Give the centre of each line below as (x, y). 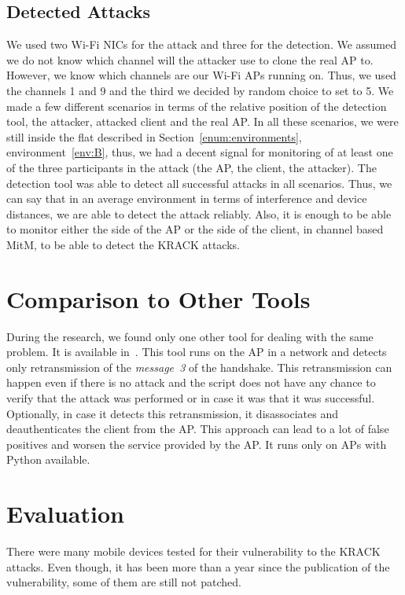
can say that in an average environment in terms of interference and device (187, 198)
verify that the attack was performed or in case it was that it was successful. (191, 398)
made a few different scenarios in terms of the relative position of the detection (197, 106)
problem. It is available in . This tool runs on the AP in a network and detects (197, 352)
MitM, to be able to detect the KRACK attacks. (123, 244)
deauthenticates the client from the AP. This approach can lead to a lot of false (198, 429)
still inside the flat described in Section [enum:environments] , (154, 136)
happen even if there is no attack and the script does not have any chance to (191, 382)
